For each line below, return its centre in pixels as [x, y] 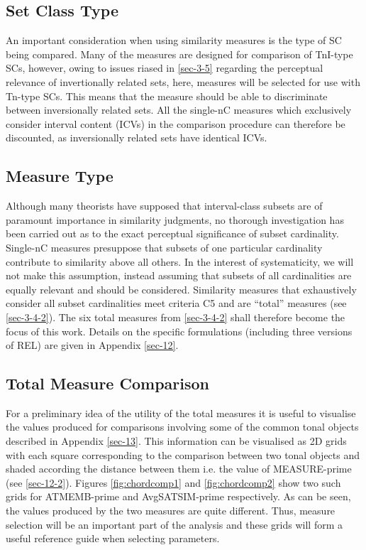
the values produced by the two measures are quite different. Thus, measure [171, 511]
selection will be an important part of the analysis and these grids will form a [174, 524]
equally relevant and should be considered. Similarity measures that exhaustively [181, 289]
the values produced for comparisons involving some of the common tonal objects [182, 427]
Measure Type [60, 176]
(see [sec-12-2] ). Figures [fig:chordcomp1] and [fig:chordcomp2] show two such [173, 482]
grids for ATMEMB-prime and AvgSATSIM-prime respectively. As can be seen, [178, 496]
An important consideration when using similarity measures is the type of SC [174, 40]
